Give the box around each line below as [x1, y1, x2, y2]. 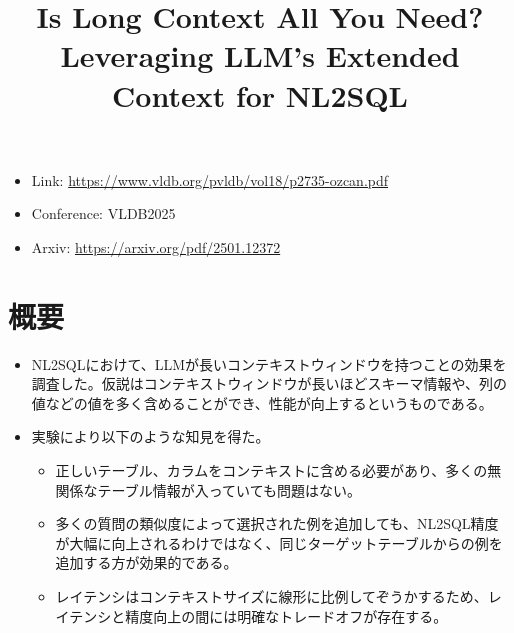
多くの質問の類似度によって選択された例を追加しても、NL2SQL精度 [55, 513, 499, 534]
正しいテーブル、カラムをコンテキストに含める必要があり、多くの [55, 460, 488, 481]
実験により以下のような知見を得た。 [31, 426, 270, 447]
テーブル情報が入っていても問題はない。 [97, 479, 361, 500]
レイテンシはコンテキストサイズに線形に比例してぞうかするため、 [55, 586, 488, 606]
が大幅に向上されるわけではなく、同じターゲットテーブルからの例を [55, 532, 503, 553]
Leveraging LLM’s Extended [60, 35, 460, 76]
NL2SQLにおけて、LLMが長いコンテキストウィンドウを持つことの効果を [31, 353, 507, 374]
